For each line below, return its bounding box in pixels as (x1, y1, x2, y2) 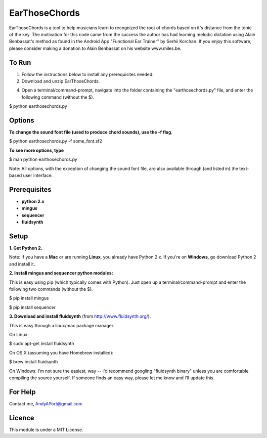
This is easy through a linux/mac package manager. (9, 322, 115, 328)
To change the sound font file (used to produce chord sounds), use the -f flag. (9, 129, 173, 135)
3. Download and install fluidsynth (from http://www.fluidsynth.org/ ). (9, 313, 151, 319)
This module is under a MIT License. (9, 427, 84, 433)
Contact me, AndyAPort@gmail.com (9, 400, 83, 406)
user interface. (23, 173, 53, 178)
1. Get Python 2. (9, 245, 43, 251)
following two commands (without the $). (9, 286, 93, 292)
